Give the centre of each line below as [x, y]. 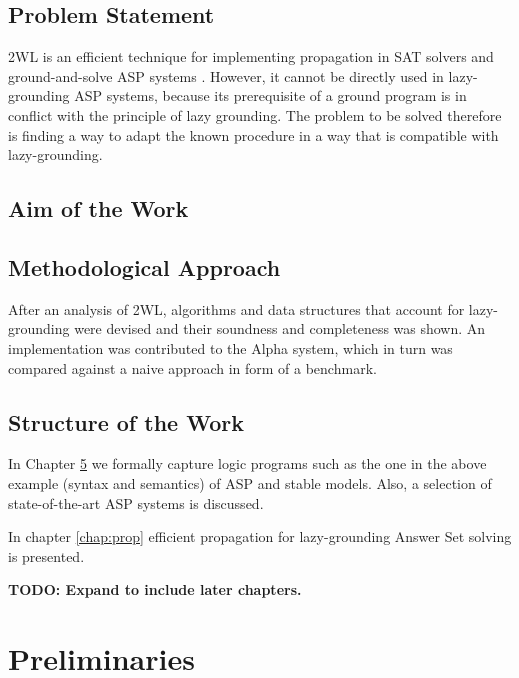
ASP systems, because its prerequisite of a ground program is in [270, 95]
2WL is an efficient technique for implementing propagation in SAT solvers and [251, 56]
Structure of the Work [126, 421]
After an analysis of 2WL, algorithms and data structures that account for [236, 308]
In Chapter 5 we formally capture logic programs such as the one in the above [247, 463]
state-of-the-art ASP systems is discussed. [136, 502]
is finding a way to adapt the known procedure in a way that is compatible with [253, 134]
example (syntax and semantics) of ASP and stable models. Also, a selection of [250, 482]
